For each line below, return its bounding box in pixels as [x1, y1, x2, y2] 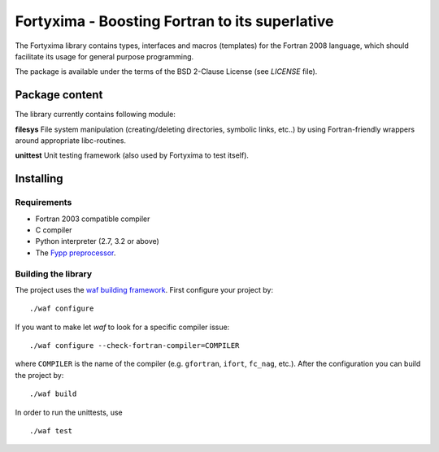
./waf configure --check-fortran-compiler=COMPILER [29, 341, 240, 350]
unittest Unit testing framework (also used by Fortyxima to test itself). [15, 150, 250, 160]
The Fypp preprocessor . [35, 248, 116, 258]
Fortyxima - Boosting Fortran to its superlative [15, 12, 334, 30]
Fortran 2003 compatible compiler [35, 214, 150, 224]
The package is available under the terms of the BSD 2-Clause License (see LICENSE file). [15, 67, 318, 76]
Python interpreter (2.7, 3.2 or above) [35, 237, 160, 246]
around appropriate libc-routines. [15, 136, 126, 146]
